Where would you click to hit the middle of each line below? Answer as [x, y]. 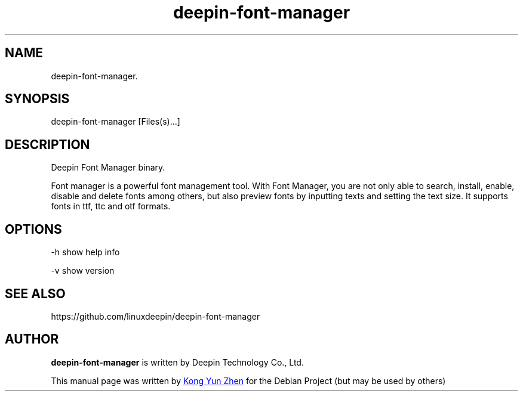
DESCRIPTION [47, 144]
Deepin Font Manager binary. [108, 168]
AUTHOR [32, 339]
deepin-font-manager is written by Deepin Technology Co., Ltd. [177, 362]
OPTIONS [33, 229]
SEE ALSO [35, 293]
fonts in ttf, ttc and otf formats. [111, 206]
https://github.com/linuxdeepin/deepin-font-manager [156, 316]
